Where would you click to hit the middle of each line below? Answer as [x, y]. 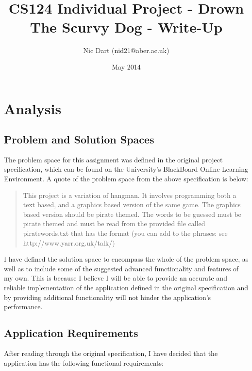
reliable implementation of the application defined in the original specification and [126, 288]
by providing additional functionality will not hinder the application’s [108, 297]
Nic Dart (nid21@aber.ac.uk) [126, 50]
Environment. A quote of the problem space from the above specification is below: [126, 179]
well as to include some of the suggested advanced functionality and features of [121, 268]
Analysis [33, 108]
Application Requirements [71, 333]
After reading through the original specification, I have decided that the [111, 353]
